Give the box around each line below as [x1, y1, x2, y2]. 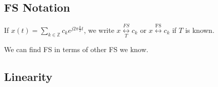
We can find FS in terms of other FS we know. [4, 44, 149, 55]
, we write [83, 25, 114, 35]
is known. [185, 25, 214, 35]
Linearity [4, 69, 53, 84]
